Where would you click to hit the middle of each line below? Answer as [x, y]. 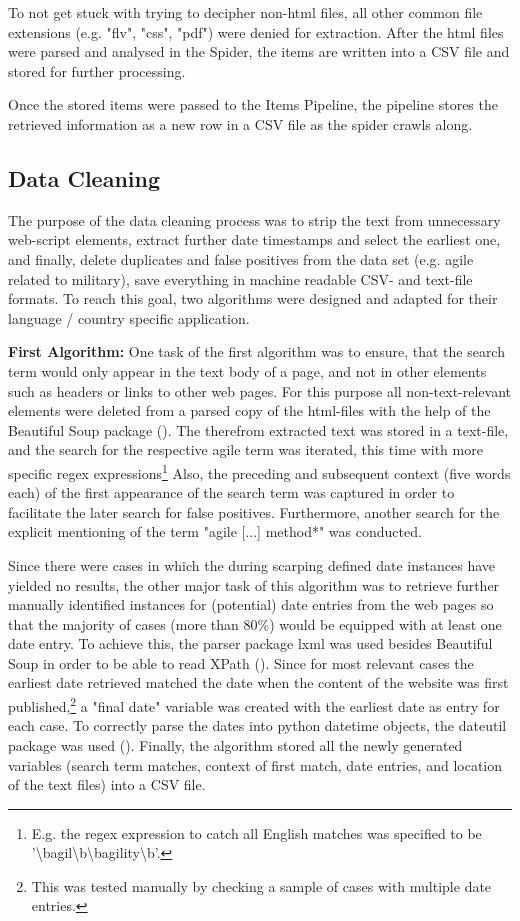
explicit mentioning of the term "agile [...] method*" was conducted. [215, 531]
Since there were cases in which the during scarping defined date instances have [252, 564]
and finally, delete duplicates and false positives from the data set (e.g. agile [241, 258]
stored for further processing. [97, 70]
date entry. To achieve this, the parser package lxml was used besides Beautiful [250, 643]
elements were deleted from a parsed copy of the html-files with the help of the [249, 410]
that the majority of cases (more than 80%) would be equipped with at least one [255, 623]
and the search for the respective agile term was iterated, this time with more [245, 449]
